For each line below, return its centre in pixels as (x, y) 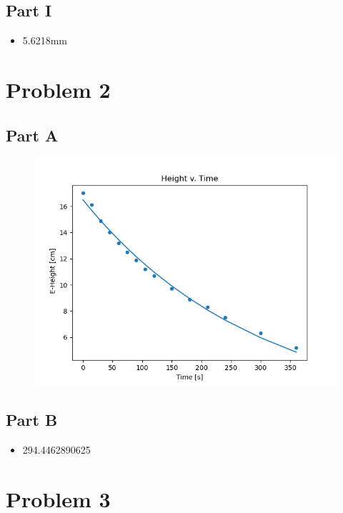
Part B (32, 420)
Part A (32, 135)
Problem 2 (58, 89)
